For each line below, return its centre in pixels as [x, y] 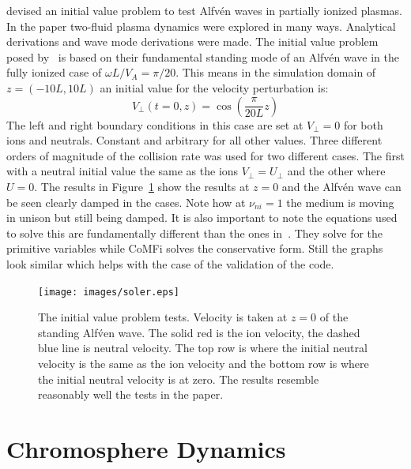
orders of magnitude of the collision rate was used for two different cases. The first [205, 155]
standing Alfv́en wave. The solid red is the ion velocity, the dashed [199, 332]
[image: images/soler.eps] [109, 292]
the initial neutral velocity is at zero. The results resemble [179, 379]
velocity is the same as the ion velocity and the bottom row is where [204, 363]
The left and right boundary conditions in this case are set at [155, 124]
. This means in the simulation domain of [276, 72]
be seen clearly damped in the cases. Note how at [126, 202]
